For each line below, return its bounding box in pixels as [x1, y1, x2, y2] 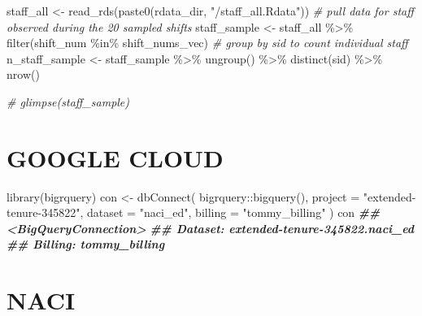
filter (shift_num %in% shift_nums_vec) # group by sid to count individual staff [7, 34, 408, 51]
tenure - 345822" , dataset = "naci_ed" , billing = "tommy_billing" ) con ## [7, 204, 381, 221]
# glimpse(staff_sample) [7, 93, 130, 110]
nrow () [7, 66, 40, 83]
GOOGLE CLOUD [7, 141, 224, 174]
